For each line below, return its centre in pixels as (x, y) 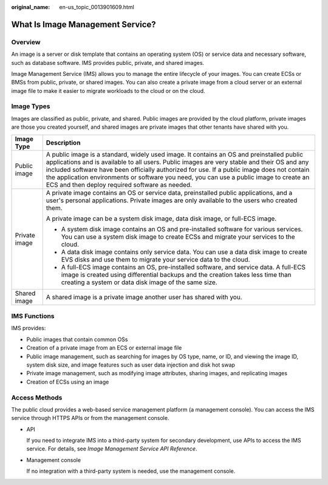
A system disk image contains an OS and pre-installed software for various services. (182, 229)
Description (63, 143)
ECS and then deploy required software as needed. (119, 185)
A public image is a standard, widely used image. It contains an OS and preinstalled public (175, 154)
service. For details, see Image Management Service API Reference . (112, 449)
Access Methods (37, 398)
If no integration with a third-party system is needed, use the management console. (131, 471)
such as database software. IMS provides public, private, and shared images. (108, 63)
